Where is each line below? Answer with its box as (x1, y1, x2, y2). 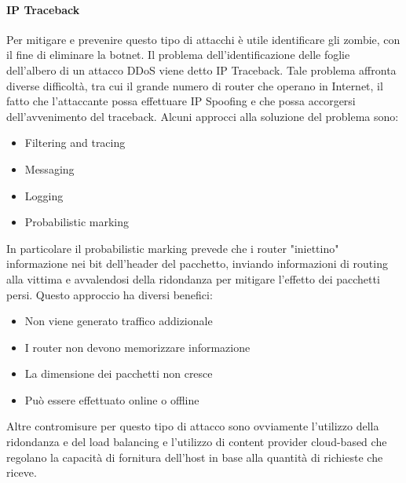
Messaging (24, 160, 75, 177)
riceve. (6, 464, 37, 481)
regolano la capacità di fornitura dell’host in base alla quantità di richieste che (6, 448, 383, 465)
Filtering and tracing (24, 134, 126, 151)
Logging (24, 187, 64, 203)
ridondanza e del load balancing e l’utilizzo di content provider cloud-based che (6, 434, 387, 450)
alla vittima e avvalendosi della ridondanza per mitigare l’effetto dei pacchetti (6, 270, 380, 287)
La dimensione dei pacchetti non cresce (24, 365, 213, 382)
